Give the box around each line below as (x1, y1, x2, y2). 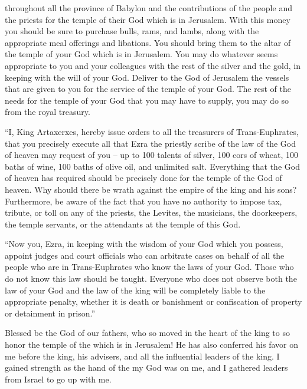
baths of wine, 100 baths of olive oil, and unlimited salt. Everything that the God (5, 160, 300, 172)
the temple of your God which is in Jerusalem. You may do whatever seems (5, 48, 278, 60)
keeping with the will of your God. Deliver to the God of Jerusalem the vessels (5, 71, 289, 83)
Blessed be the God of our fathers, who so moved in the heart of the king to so (5, 327, 290, 339)
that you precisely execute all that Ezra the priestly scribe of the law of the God (5, 137, 296, 149)
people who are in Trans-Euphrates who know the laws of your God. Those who (5, 261, 294, 273)
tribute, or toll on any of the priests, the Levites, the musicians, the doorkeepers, (5, 206, 298, 219)
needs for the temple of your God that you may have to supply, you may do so (5, 94, 289, 106)
